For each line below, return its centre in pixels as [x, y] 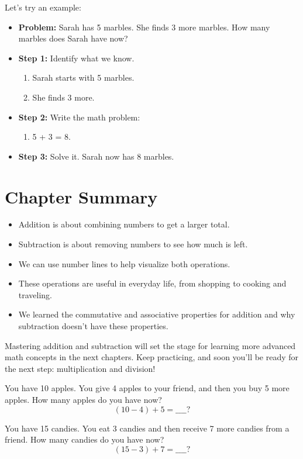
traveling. [35, 294]
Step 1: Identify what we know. [76, 58]
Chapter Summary [81, 196]
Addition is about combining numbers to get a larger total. [124, 224]
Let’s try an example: [43, 7]
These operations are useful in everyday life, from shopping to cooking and [152, 283]
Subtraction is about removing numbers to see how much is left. [133, 244]
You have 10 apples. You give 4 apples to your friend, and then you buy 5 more [147, 388]
